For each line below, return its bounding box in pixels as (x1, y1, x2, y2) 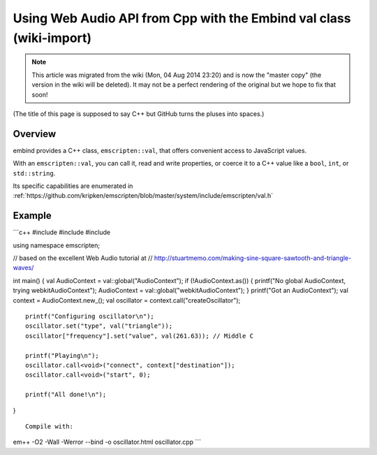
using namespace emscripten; (13, 241, 101, 250)
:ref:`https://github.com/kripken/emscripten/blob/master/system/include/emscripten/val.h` (13, 192, 274, 200)
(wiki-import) (13, 30, 92, 45)
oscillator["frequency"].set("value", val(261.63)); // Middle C (25, 332, 254, 340)
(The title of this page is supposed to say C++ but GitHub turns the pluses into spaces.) (13, 109, 265, 118)
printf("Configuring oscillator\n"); (25, 312, 155, 321)
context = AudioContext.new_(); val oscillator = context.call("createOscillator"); (13, 296, 241, 304)
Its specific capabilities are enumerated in (13, 182, 133, 190)
